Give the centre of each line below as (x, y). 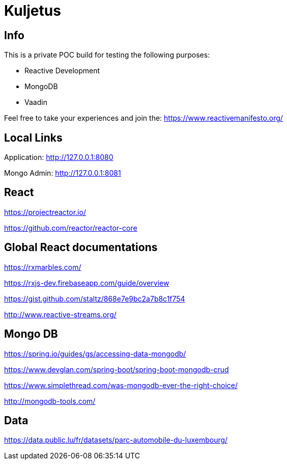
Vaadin (36, 102)
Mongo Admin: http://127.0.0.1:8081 (63, 173)
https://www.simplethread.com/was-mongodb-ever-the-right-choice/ (121, 385)
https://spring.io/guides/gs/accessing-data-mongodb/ (95, 353)
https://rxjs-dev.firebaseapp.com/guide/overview (87, 283)
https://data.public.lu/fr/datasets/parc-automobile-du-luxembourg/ (116, 440)
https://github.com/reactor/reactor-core (71, 228)
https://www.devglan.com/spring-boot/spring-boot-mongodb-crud (117, 369)
